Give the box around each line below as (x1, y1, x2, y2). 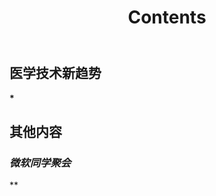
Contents (127, 6, 207, 29)
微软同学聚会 (9, 156, 72, 170)
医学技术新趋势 (9, 65, 102, 82)
